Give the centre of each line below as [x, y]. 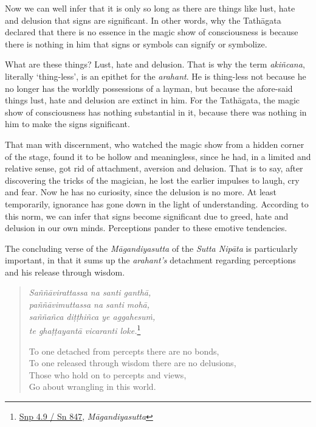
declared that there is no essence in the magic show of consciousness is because [152, 32]
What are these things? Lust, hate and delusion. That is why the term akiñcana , [155, 64]
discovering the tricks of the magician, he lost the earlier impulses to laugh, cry [152, 180]
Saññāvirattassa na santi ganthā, [90, 292]
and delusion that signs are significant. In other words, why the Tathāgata [143, 20]
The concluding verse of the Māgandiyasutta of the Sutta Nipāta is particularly [151, 248]
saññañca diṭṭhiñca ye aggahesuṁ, [92, 316]
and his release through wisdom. [65, 272]
